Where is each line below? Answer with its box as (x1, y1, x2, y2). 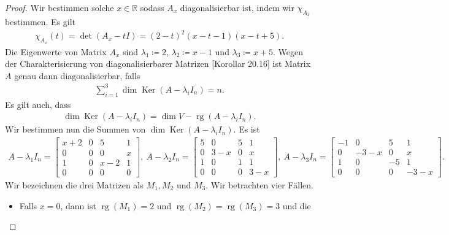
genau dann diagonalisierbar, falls (14, 69, 140, 82)
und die (282, 199, 311, 212)
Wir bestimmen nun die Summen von (5, 123, 146, 136)
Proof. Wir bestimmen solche (5, 1, 114, 13)
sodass (140, 1, 164, 13)
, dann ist (60, 199, 96, 212)
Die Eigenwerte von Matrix (5, 45, 107, 58)
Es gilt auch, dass (5, 98, 71, 110)
